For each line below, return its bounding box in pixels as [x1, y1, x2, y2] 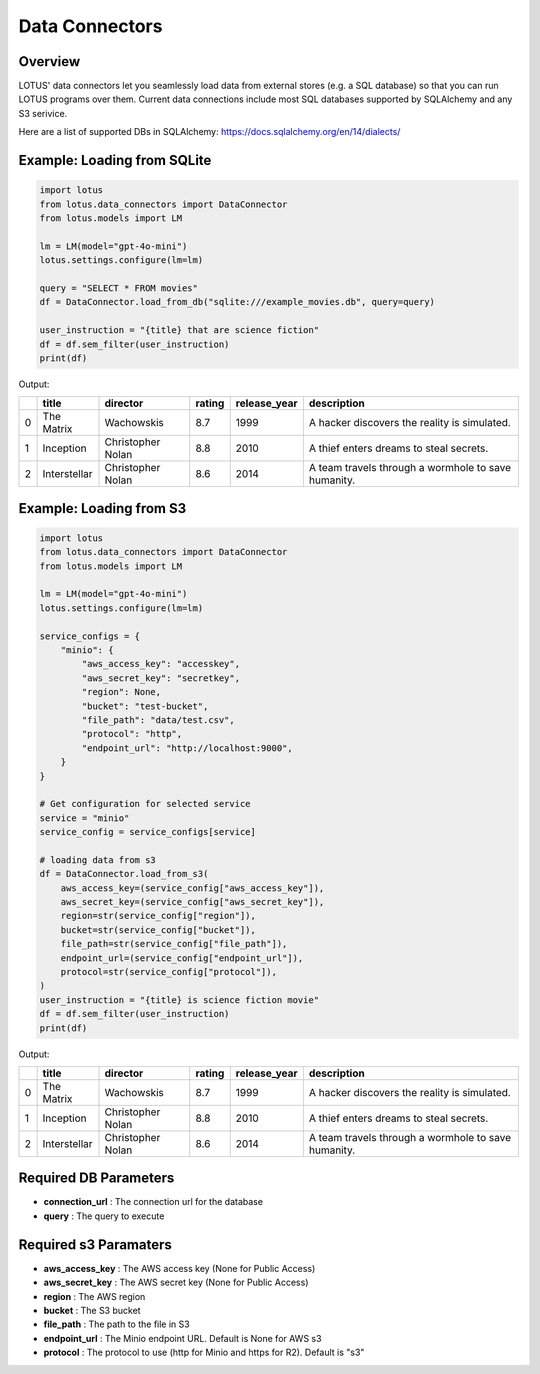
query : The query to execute [43, 1210, 165, 1222]
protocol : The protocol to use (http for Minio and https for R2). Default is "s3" [43, 1346, 365, 1359]
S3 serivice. [18, 107, 68, 119]
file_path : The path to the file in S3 [43, 1318, 190, 1330]
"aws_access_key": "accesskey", [81, 658, 240, 670]
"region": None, [81, 686, 162, 698]
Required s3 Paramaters [18, 1236, 172, 1253]
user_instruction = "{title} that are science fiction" [39, 325, 320, 336]
